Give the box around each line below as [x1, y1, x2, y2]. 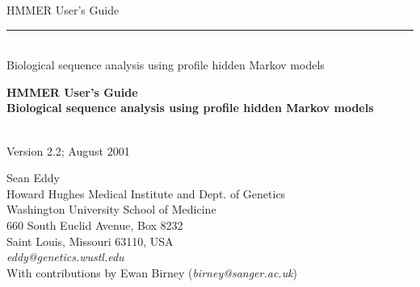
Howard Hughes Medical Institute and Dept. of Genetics [6, 185, 286, 202]
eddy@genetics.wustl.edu [6, 248, 124, 265]
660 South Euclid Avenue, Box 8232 [6, 216, 183, 233]
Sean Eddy [6, 169, 60, 186]
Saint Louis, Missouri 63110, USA [6, 232, 174, 249]
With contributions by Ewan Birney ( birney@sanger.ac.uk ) [6, 264, 298, 281]
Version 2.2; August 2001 [6, 142, 130, 159]
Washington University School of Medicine [6, 201, 216, 218]
